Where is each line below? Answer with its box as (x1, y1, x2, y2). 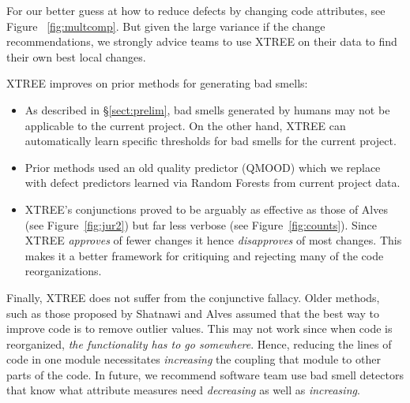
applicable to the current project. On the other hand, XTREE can (24, 117, 346, 133)
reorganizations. (24, 263, 102, 279)
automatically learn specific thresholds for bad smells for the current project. (24, 132, 397, 149)
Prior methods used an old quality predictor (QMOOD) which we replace (24, 159, 381, 175)
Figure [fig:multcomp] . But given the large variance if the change (6, 17, 325, 34)
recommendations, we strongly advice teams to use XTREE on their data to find (6, 33, 397, 50)
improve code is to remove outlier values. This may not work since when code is (6, 320, 393, 337)
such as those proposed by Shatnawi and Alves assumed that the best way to (6, 304, 379, 321)
